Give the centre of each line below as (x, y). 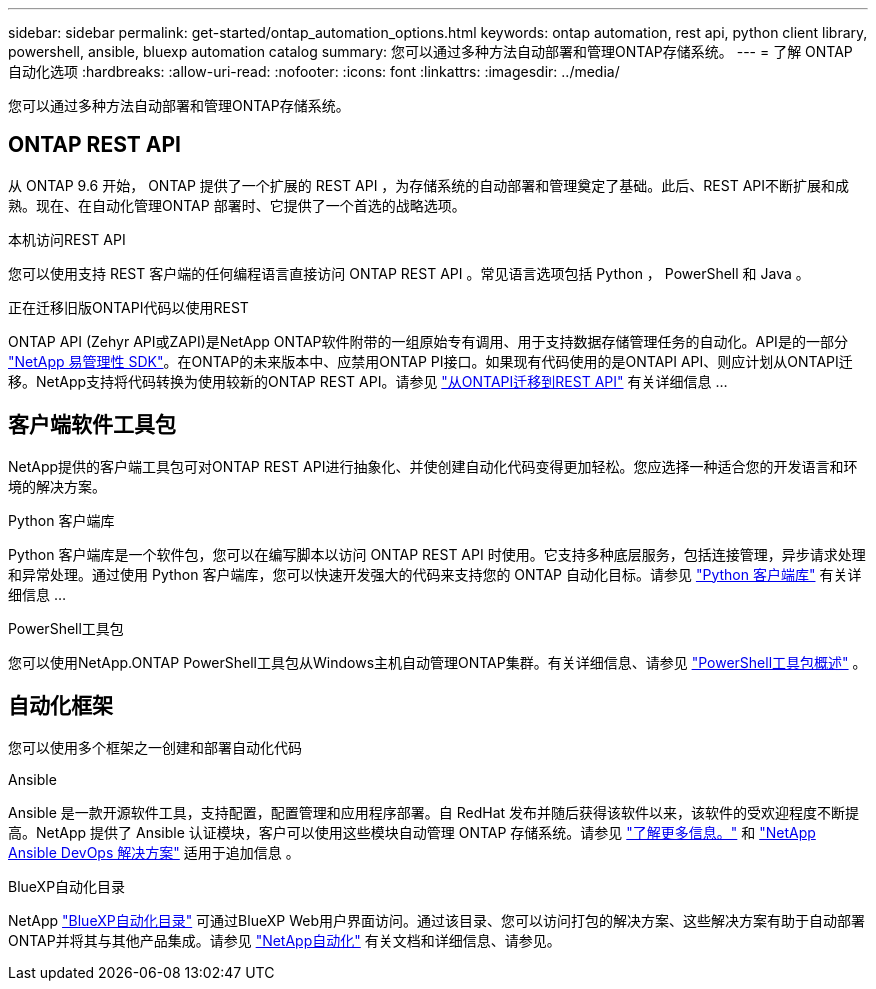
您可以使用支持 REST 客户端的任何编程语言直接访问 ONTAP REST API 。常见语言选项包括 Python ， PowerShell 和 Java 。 (409, 273)
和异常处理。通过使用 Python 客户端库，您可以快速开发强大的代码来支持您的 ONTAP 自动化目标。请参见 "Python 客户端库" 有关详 (435, 574)
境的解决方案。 (57, 486)
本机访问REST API (67, 239)
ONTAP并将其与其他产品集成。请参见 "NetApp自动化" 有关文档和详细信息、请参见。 (284, 940)
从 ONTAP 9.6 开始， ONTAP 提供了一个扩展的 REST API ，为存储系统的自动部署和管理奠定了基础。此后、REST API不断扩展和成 (428, 185)
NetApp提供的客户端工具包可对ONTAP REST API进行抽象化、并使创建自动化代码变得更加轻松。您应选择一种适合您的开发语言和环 (433, 466)
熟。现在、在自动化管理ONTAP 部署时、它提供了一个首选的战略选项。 (237, 205)
